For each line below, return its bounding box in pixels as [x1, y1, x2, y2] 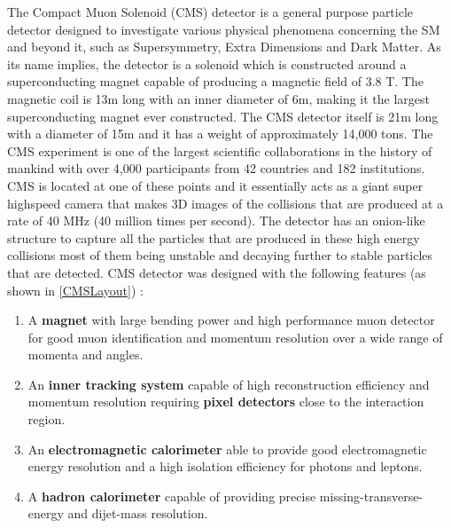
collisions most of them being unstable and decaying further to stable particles [7, 246, 433, 264]
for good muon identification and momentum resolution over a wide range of [27, 327, 443, 346]
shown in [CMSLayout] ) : [7, 280, 144, 299]
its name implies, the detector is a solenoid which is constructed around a [7, 54, 407, 73]
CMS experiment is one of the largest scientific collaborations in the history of [7, 141, 432, 160]
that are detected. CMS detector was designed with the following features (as [7, 263, 426, 281]
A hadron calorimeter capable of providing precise [27, 486, 316, 505]
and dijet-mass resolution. [67, 504, 208, 523]
